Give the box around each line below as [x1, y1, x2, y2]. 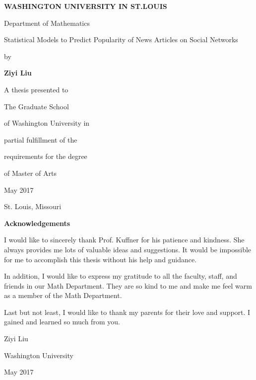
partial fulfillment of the [4, 134, 77, 145]
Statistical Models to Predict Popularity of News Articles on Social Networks [4, 34, 238, 45]
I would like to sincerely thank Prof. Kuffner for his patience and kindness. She [4, 234, 245, 245]
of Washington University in [4, 118, 90, 128]
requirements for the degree [4, 151, 87, 161]
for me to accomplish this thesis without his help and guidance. [4, 254, 197, 264]
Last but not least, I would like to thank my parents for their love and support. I [4, 306, 251, 317]
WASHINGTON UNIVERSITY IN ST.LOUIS [4, 1, 167, 11]
